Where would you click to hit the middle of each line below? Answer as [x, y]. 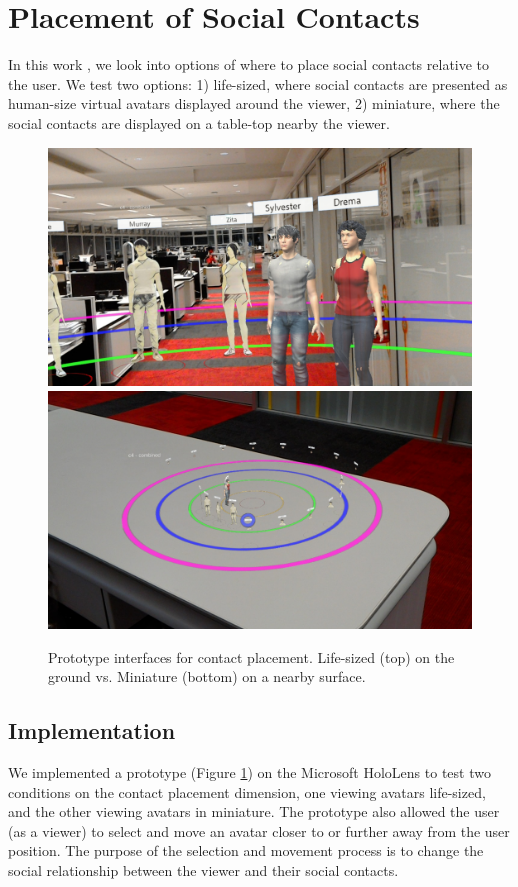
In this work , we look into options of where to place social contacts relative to [249, 64]
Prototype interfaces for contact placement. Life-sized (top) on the [251, 656]
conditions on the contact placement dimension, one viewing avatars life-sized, [247, 791]
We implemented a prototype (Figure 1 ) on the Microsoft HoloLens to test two [249, 772]
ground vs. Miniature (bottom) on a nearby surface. [207, 676]
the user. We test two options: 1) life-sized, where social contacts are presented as [258, 83]
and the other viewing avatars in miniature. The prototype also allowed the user [254, 811]
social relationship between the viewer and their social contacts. [203, 870]
